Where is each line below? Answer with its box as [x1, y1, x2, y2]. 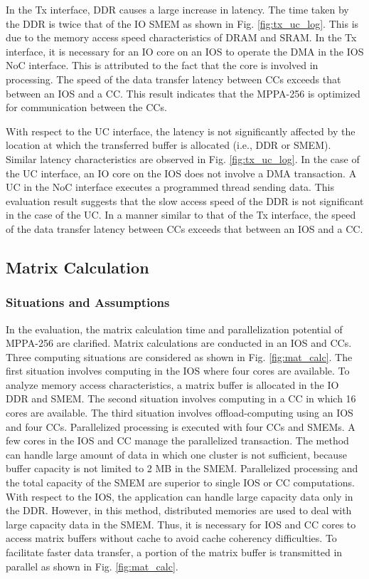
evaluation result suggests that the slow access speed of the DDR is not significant [6, 193, 364, 208]
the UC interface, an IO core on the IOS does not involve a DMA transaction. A [6, 165, 357, 180]
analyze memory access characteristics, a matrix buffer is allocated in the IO [6, 377, 339, 392]
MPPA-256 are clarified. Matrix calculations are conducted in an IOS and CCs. [6, 335, 352, 350]
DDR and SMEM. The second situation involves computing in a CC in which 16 [6, 391, 356, 406]
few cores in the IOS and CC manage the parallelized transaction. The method [6, 433, 349, 448]
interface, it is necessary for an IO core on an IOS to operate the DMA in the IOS [6, 43, 364, 58]
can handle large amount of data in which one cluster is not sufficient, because [6, 447, 347, 461]
